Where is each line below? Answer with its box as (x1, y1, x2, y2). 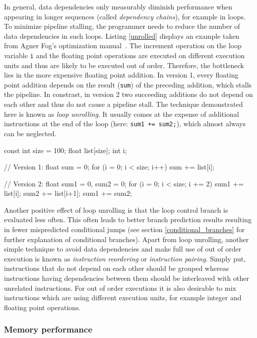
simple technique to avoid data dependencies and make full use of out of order (4, 244, 242, 254)
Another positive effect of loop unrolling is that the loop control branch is (4, 204, 228, 215)
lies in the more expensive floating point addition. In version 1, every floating (4, 70, 239, 80)
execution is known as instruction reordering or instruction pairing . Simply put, (4, 253, 246, 263)
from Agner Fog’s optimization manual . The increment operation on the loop (4, 40, 242, 51)
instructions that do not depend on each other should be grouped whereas (4, 263, 229, 273)
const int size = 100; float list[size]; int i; (4, 145, 127, 155)
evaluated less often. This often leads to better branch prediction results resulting (4, 214, 252, 225)
